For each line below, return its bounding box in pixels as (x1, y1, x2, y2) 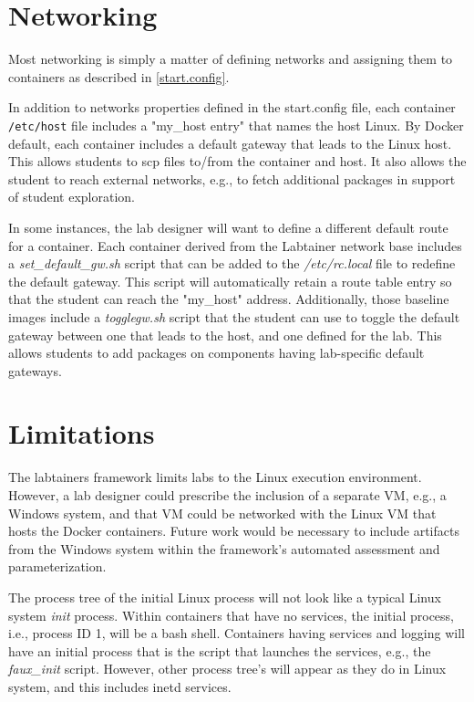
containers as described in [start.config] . (8, 67, 230, 86)
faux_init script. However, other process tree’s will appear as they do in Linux (8, 659, 447, 678)
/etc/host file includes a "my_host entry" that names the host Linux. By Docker (8, 115, 464, 134)
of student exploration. (8, 187, 135, 206)
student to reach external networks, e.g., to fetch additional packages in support (8, 169, 456, 188)
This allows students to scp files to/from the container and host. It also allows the (8, 152, 467, 171)
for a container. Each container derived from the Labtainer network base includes (8, 236, 462, 255)
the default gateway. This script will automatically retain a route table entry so (8, 271, 452, 290)
